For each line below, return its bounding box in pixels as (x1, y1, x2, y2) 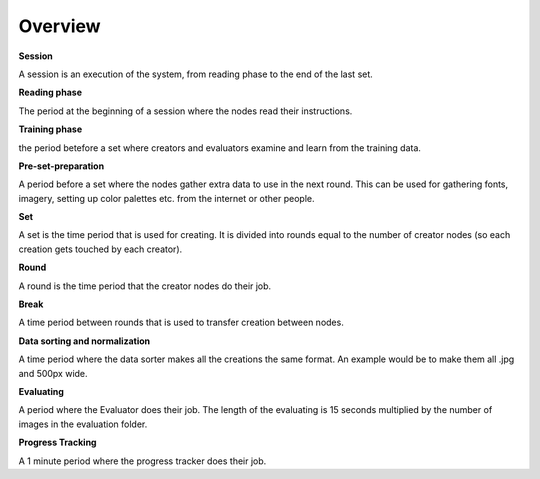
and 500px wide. (18, 367, 89, 379)
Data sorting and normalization (18, 335, 151, 347)
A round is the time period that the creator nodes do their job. (18, 280, 272, 292)
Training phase (18, 123, 83, 135)
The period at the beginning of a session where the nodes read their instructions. (18, 105, 353, 117)
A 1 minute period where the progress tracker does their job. (18, 455, 267, 467)
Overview (18, 15, 101, 37)
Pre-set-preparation (18, 160, 105, 172)
